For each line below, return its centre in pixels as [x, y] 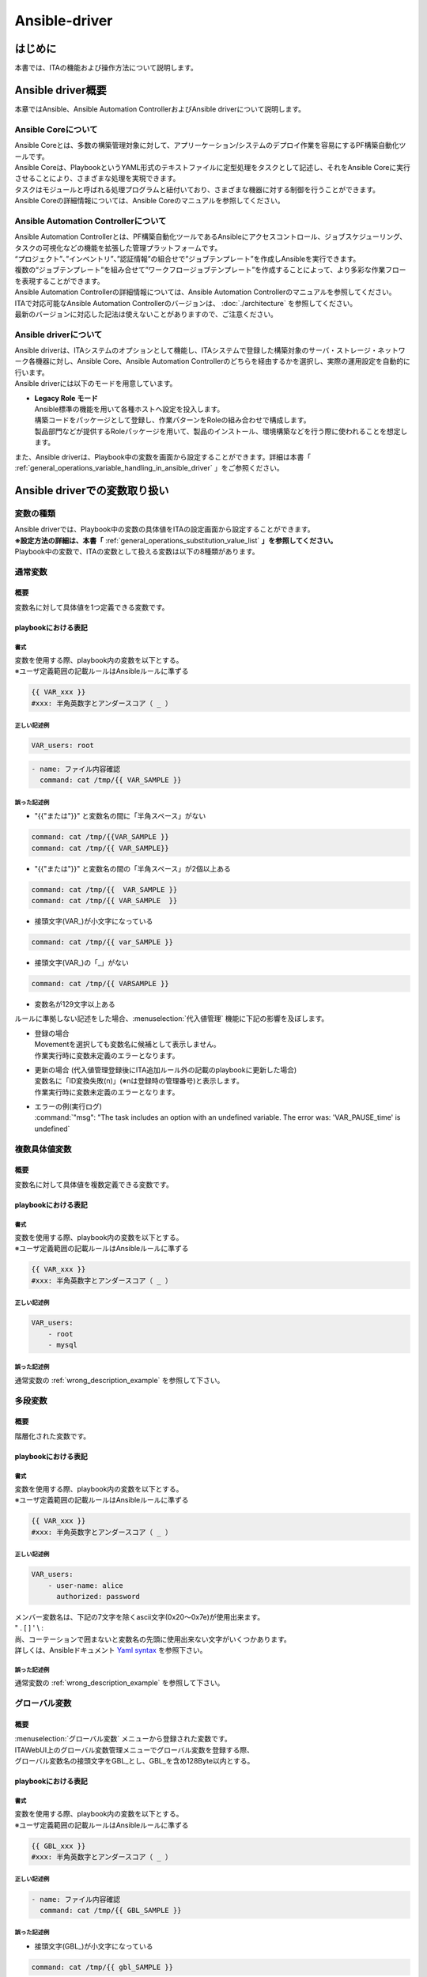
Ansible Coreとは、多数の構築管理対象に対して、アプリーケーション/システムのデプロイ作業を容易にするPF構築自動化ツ [210, 146]
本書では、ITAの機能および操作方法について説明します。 [106, 68]
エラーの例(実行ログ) [68, 1106]
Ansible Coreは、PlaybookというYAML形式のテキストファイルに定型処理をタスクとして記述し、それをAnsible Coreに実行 [213, 167]
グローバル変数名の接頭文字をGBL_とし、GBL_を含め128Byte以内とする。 [134, 1761]
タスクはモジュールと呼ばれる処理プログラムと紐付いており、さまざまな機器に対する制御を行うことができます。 [197, 189]
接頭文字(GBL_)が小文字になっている [94, 1946]
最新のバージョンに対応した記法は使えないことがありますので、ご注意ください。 [146, 314]
